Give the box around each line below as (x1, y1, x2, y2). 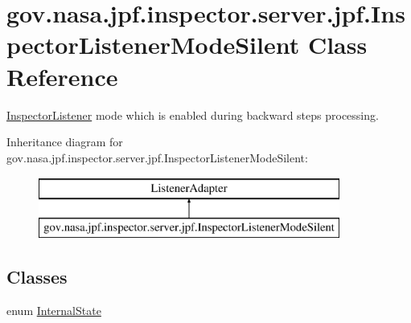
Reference (6, 59, 118, 92)
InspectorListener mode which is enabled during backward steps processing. (6, 106, 379, 123)
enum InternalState (6, 301, 101, 318)
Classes (6, 264, 68, 288)
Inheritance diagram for (6, 133, 123, 150)
